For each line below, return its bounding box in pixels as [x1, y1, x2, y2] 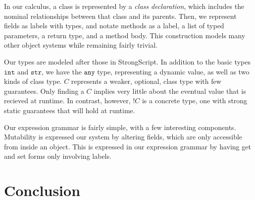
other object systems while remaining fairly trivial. [4, 40, 157, 50]
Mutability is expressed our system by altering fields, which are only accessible [4, 132, 243, 142]
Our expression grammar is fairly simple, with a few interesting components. [4, 122, 236, 132]
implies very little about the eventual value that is [94, 85, 246, 96]
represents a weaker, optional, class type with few [71, 76, 221, 86]
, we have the [42, 66, 82, 76]
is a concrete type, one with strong [142, 95, 248, 106]
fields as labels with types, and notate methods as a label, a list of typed [4, 20, 224, 31]
